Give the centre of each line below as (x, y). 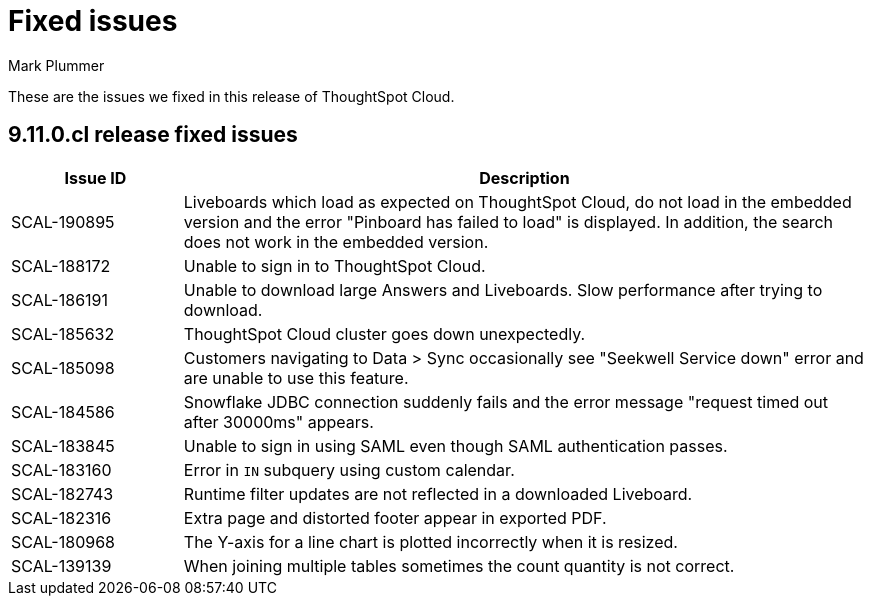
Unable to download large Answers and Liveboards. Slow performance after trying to (503, 289)
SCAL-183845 (63, 445)
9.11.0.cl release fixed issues (153, 135)
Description (524, 177)
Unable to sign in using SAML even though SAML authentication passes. (455, 445)
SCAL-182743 (62, 493)
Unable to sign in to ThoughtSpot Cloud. (334, 265)
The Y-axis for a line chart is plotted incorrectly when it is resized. (430, 541)
